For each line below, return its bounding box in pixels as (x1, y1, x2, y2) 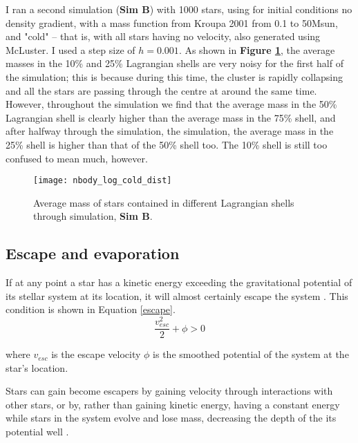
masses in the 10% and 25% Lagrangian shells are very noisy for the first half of (6, 56, 343, 70)
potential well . (6, 424, 69, 439)
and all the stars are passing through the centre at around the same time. (6, 83, 317, 97)
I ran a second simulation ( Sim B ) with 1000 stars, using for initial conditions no (6, 2, 352, 16)
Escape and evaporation (6, 243, 180, 264)
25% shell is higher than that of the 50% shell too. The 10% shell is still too (6, 137, 328, 151)
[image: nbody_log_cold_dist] (33, 176, 172, 186)
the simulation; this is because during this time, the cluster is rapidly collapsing (6, 69, 343, 84)
